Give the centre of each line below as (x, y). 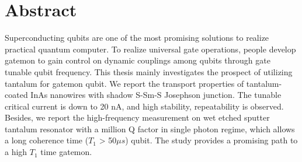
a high (16, 152)
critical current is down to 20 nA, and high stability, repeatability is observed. (144, 106)
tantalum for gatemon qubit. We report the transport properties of (124, 83)
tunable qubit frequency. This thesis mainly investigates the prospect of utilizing (149, 71)
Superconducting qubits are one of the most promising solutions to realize (137, 38)
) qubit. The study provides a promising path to (211, 140)
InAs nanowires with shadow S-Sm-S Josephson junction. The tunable (156, 95)
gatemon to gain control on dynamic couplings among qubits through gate (138, 60)
